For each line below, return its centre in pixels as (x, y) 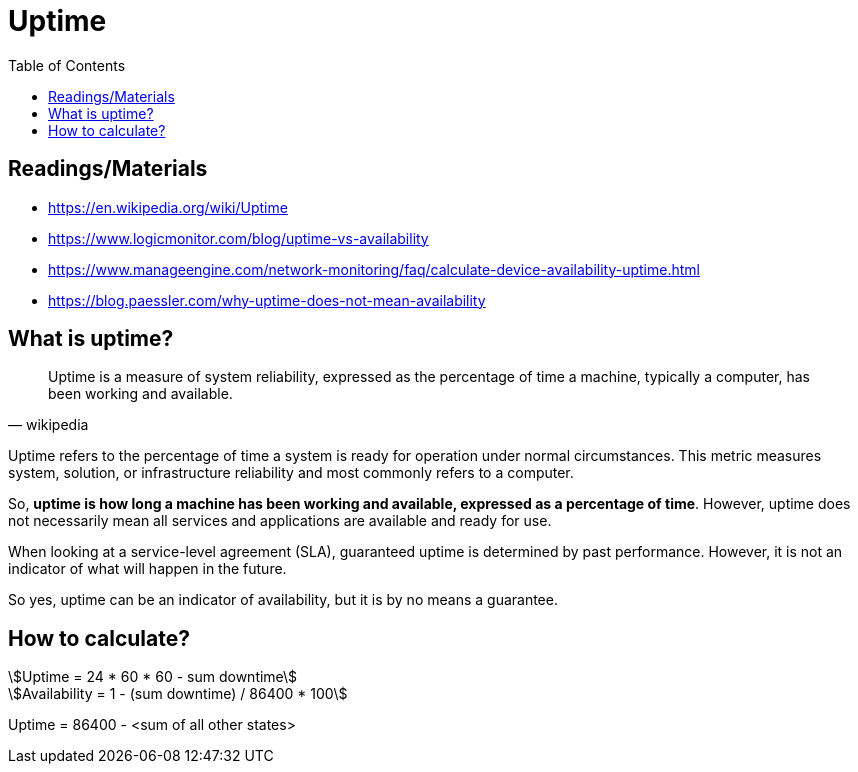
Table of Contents (67, 65)
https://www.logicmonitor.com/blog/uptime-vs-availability (238, 238)
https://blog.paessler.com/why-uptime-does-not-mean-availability (267, 300)
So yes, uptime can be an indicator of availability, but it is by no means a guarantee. (283, 600)
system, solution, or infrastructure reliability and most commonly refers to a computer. (291, 473)
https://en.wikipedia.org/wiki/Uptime (168, 207)
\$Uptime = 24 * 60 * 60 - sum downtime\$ (153, 677)
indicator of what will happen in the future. (147, 569)
